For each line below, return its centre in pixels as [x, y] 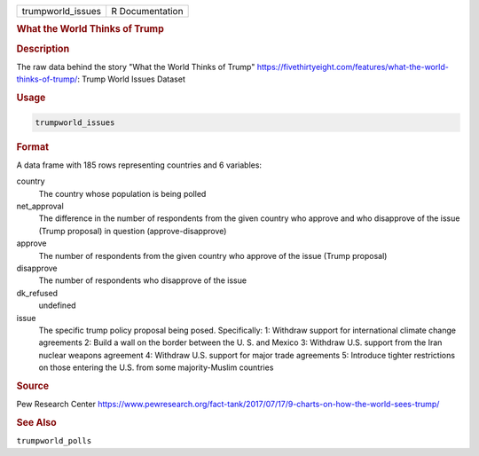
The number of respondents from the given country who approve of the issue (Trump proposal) [213, 256]
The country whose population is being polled [122, 193]
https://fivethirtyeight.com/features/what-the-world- [353, 67]
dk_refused [37, 293]
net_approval [40, 206]
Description [43, 49]
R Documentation [147, 11]
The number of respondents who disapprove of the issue [143, 280]
